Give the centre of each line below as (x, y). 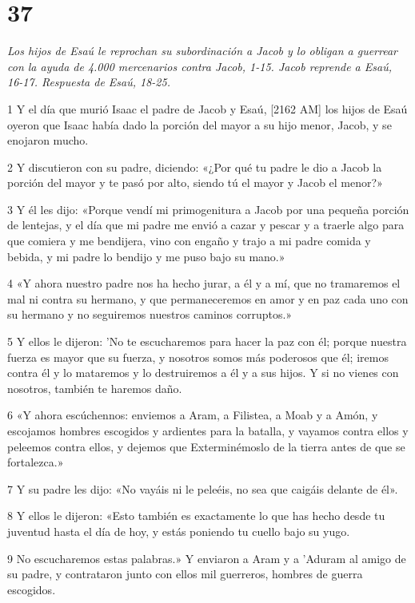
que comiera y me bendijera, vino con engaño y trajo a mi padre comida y (189, 241)
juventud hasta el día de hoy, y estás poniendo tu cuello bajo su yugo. (179, 531)
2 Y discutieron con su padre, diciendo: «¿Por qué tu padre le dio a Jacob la (195, 167)
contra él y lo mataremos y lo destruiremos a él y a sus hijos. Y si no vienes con (203, 373)
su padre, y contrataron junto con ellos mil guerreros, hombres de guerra (185, 574)
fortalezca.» (36, 462)
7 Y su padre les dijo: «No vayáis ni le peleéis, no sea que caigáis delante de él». (203, 488)
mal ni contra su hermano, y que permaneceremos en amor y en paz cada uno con (208, 298)
